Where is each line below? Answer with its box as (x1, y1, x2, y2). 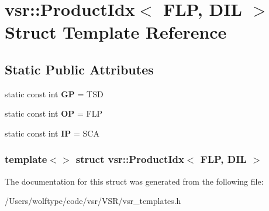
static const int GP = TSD (5, 87, 104, 100)
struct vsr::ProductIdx (75, 152, 184, 166)
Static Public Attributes (5, 60, 154, 78)
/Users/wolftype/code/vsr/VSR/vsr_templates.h (5, 195, 181, 207)
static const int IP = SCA (5, 127, 99, 139)
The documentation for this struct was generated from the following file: (5, 175, 264, 187)
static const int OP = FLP (5, 107, 102, 120)
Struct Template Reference (5, 20, 227, 44)
